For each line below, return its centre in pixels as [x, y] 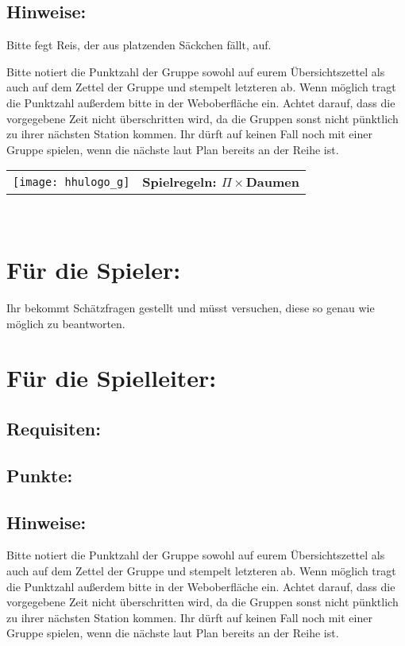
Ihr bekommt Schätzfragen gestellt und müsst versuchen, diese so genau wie [191, 308]
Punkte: [40, 475]
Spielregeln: [179, 182]
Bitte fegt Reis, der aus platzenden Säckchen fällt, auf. [139, 45]
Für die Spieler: [94, 270]
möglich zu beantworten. [66, 323]
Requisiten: [54, 429]
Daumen [272, 182]
